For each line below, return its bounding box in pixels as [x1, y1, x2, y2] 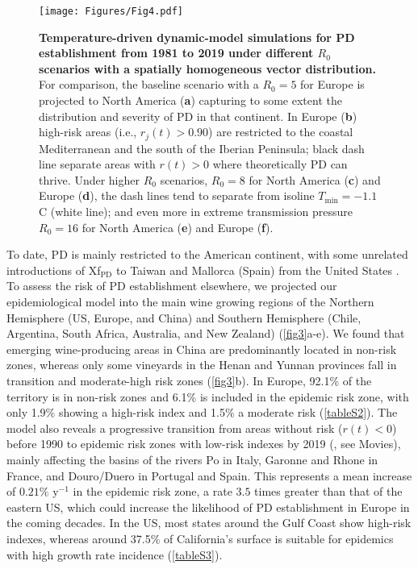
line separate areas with [39, 156, 156, 172]
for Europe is [300, 76, 365, 93]
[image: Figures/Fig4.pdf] [39, 6, 183, 17]
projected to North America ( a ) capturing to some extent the [39, 92, 342, 109]
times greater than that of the [254, 483, 403, 500]
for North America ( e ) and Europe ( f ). [82, 218, 274, 235]
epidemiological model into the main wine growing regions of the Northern [6, 293, 374, 310]
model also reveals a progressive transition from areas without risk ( [6, 419, 343, 436]
